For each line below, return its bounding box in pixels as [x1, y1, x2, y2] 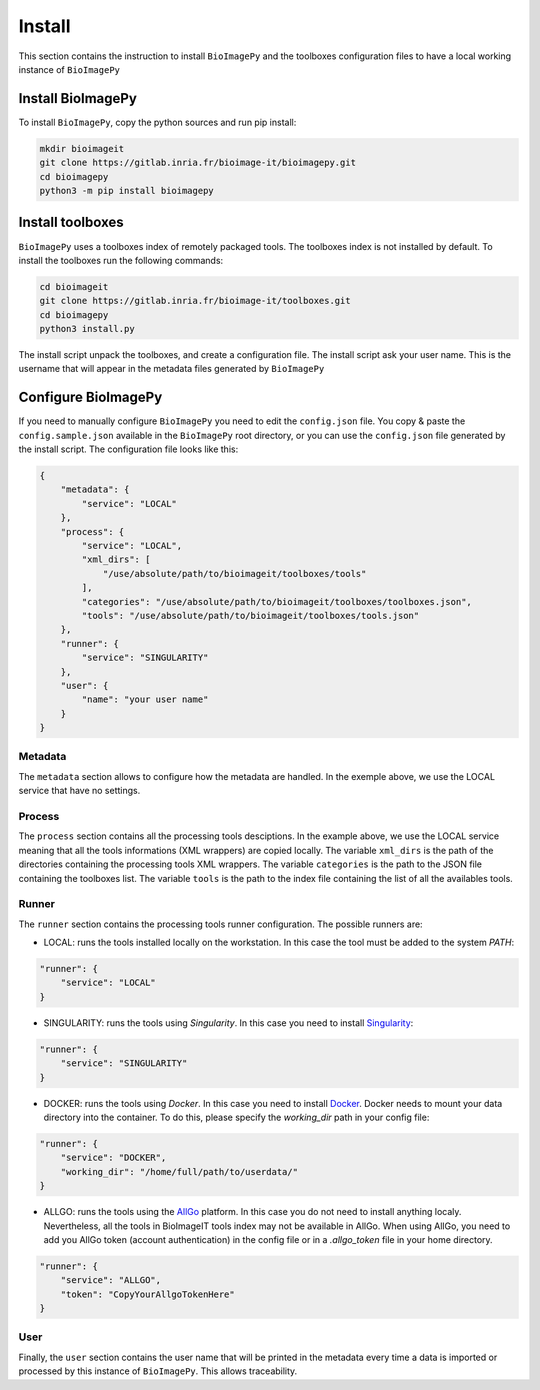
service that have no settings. [18, 785, 141, 797]
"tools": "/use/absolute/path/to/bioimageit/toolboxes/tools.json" [81, 610, 420, 621]
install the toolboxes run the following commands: [18, 254, 224, 266]
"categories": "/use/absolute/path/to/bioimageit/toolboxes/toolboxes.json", [81, 596, 472, 607]
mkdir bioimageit [39, 143, 125, 154]
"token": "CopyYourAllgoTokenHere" [60, 1288, 235, 1300]
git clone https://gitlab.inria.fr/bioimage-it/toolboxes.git [39, 295, 351, 307]
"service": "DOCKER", [60, 1152, 167, 1164]
